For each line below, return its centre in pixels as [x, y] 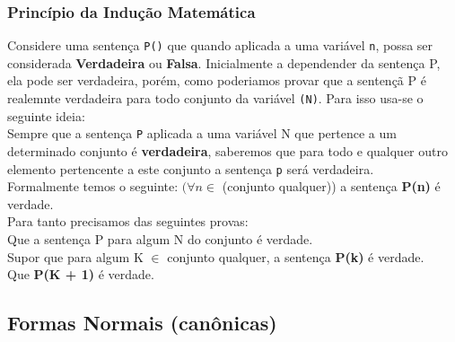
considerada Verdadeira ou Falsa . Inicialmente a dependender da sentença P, [224, 62]
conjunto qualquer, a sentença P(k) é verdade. [296, 256]
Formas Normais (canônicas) [142, 323]
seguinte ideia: [46, 115]
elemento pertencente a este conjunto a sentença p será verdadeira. [191, 168]
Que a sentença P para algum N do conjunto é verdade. [160, 239]
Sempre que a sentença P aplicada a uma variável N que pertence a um [202, 133]
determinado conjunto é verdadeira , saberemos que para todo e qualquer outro [227, 150]
